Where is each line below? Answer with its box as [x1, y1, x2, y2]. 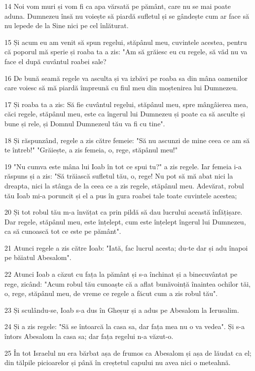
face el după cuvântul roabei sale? [4, 56, 107, 66]
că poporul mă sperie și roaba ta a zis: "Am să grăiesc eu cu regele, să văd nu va [4, 46, 248, 57]
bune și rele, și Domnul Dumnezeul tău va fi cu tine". [4, 118, 165, 128]
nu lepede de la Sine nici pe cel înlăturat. [4, 20, 129, 31]
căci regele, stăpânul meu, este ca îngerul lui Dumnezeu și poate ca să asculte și [4, 109, 245, 119]
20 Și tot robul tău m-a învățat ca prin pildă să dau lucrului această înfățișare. [4, 207, 243, 217]
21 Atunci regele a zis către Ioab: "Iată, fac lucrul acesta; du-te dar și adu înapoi [4, 242, 248, 253]
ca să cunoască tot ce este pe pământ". [4, 226, 121, 236]
